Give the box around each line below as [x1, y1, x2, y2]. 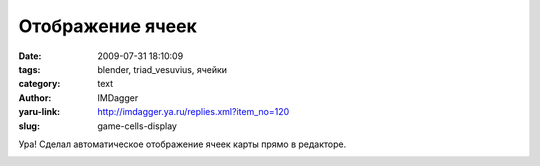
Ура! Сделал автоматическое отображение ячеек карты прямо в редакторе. [18, 138, 347, 150]
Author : [18, 91, 52, 104]
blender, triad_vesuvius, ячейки [97, 63, 228, 75]
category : [18, 78, 61, 90]
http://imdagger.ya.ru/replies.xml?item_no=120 [97, 106, 290, 118]
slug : [18, 120, 40, 132]
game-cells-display [97, 120, 177, 132]
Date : [18, 50, 42, 62]
